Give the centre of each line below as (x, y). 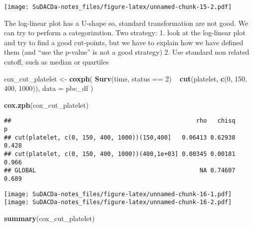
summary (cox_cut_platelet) (49, 218)
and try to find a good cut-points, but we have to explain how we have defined (124, 42)
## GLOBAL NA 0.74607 (120, 171)
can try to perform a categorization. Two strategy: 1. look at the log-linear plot (125, 33)
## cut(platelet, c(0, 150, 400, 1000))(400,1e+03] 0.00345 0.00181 (120, 154)
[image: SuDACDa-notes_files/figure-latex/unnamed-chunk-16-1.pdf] (118, 194)
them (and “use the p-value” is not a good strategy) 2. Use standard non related (127, 52)
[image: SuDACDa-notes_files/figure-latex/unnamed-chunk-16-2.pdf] (118, 202)
